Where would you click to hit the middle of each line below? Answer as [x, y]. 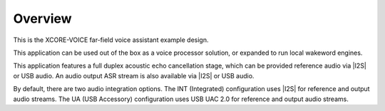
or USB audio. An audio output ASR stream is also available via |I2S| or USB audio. [134, 75]
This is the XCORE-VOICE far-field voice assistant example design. [111, 40]
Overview [42, 18]
